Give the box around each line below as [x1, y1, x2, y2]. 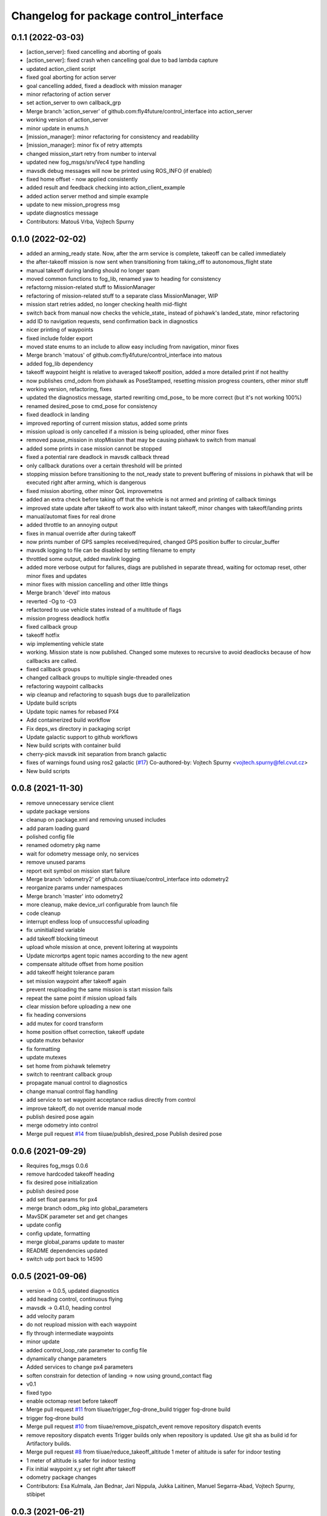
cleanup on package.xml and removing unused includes [26, 816, 166, 823]
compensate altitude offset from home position [26, 960, 144, 967]
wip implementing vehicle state [26, 640, 104, 647]
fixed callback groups [26, 665, 81, 672]
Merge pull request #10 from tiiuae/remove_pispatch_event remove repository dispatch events [26, 1423, 262, 1430]
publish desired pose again [26, 1113, 94, 1120]
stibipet [26, 1491, 45, 1498]
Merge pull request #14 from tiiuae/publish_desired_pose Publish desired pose [26, 1130, 222, 1137]
